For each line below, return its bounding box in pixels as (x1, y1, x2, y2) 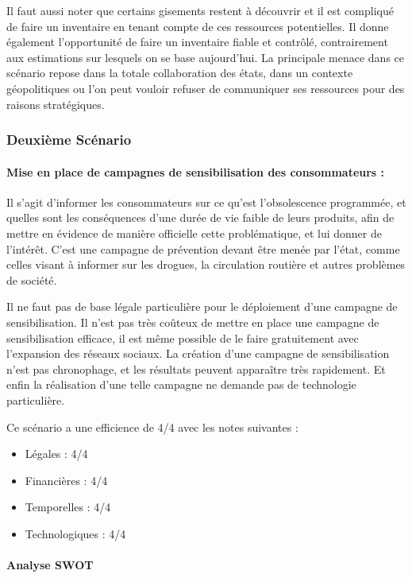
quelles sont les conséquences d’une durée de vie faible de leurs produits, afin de (6, 209, 395, 226)
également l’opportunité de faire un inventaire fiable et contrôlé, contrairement (6, 33, 388, 50)
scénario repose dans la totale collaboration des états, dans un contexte (6, 64, 353, 81)
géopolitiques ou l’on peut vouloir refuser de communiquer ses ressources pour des (6, 80, 405, 96)
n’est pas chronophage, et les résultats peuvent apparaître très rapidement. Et (6, 360, 386, 377)
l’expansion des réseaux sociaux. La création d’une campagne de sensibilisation (6, 345, 390, 362)
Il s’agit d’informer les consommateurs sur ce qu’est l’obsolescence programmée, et (6, 193, 406, 210)
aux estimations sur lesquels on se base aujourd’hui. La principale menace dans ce (6, 48, 405, 65)
